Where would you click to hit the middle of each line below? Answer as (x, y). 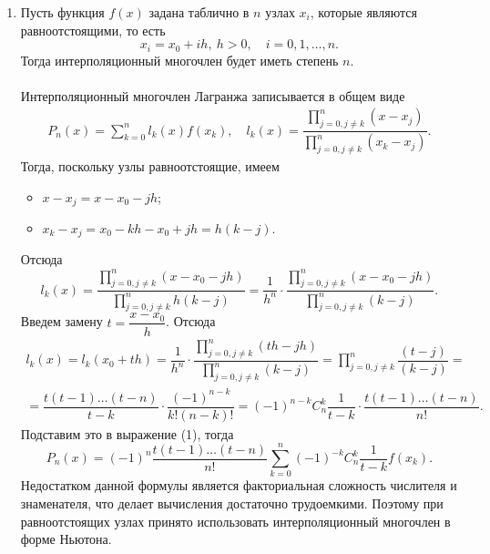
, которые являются (363, 12)
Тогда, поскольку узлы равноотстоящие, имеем (150, 165)
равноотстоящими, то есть (93, 30)
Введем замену (61, 321)
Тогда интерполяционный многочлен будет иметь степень (179, 60)
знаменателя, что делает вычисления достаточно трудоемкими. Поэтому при (232, 503)
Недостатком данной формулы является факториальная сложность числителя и (239, 485)
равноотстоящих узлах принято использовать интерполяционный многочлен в (235, 521)
